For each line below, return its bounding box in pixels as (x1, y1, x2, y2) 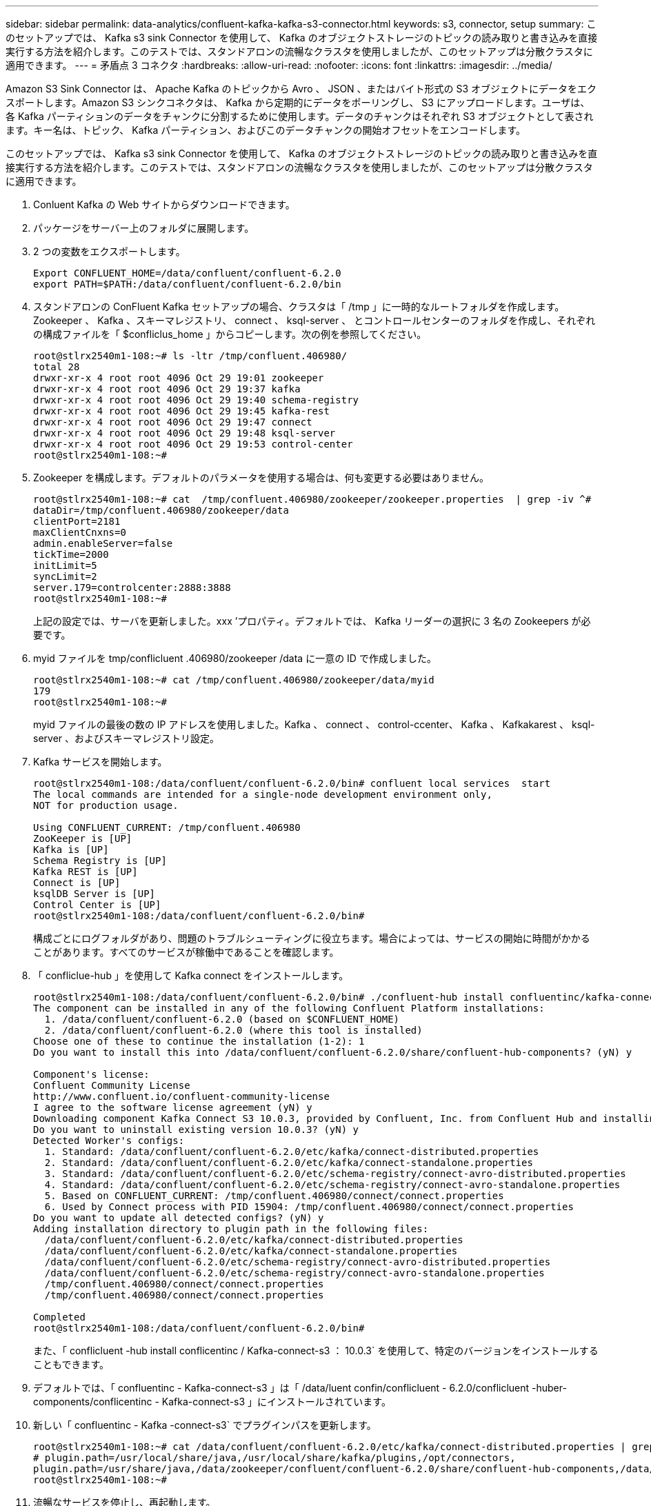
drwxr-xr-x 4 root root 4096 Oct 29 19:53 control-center (33, 439, 353, 450)
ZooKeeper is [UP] (33, 833, 132, 844)
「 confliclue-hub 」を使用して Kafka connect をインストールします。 (33, 970, 349, 981)
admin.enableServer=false (33, 538, 173, 549)
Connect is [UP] (33, 877, 121, 888)
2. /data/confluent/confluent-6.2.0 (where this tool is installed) (44, 1025, 423, 1036)
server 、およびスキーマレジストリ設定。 (33, 732, 220, 744)
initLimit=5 (33, 560, 97, 571)
